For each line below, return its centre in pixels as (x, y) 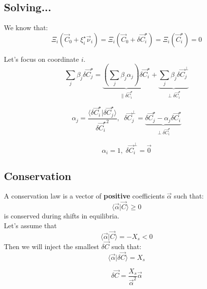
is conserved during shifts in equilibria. (62, 216)
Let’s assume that (30, 225)
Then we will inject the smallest (52, 246)
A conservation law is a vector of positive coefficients (84, 196)
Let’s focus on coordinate (41, 59)
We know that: (26, 27)
